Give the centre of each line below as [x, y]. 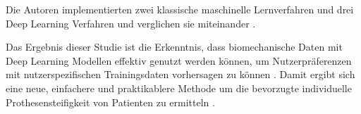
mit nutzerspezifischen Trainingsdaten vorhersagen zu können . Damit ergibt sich [180, 74]
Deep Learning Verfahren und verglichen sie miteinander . [131, 23]
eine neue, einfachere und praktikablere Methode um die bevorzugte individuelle [179, 88]
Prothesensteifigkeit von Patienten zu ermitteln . [110, 102]
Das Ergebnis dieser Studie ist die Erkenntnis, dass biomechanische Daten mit [174, 47]
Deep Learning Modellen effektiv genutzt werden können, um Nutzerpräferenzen [179, 60]
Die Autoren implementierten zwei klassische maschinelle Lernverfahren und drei [180, 9]
